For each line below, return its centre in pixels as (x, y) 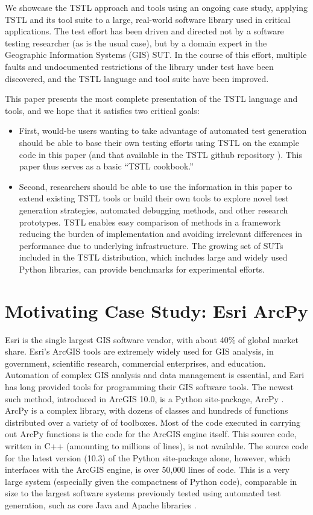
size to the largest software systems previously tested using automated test (143, 493)
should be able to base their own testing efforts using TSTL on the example (159, 142)
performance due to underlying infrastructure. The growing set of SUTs (151, 245)
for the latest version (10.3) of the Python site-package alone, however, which (148, 457)
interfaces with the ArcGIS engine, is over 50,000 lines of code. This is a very (147, 469)
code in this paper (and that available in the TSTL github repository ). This (161, 154)
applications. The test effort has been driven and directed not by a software (144, 31)
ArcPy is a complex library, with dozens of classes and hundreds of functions (147, 410)
